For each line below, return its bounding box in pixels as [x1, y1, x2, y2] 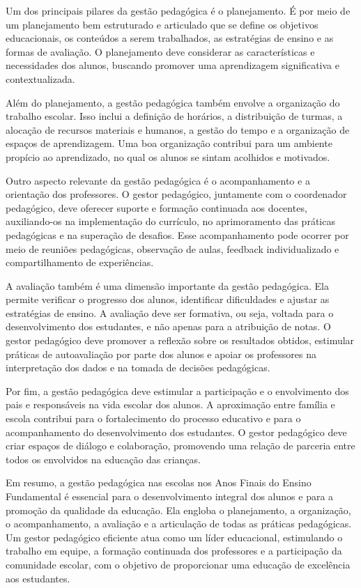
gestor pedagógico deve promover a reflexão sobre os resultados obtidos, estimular [6, 333, 355, 348]
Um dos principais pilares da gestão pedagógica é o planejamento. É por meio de [6, 3, 351, 17]
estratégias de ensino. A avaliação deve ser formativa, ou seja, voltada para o [6, 305, 334, 320]
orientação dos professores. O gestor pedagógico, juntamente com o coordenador [6, 187, 347, 201]
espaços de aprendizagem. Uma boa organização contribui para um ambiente [6, 136, 332, 150]
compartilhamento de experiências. [6, 255, 154, 270]
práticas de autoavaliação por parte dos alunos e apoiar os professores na [6, 346, 317, 361]
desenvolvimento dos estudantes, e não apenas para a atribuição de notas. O [6, 319, 331, 334]
